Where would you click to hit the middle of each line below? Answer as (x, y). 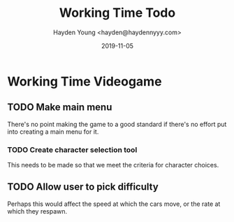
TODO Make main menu (60, 107)
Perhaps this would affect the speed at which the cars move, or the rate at (114, 204)
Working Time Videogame (85, 81)
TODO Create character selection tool (72, 150)
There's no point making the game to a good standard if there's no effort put (117, 124)
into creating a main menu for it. (53, 132)
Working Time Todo (117, 13)
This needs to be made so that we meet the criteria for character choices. (113, 165)
